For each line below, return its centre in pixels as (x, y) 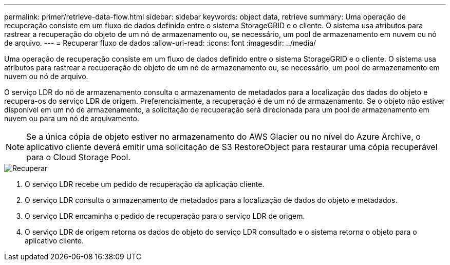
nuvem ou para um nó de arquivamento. (72, 118)
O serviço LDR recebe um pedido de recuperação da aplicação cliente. (145, 184)
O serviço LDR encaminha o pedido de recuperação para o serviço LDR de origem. (165, 216)
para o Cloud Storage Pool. (78, 157)
